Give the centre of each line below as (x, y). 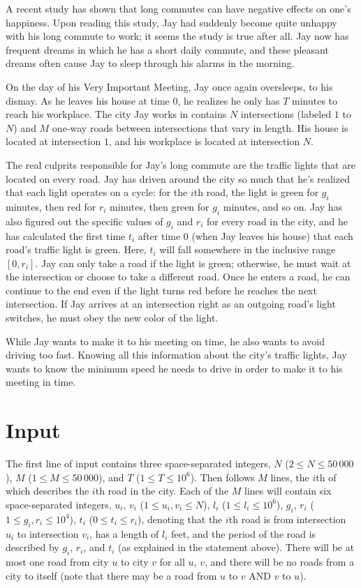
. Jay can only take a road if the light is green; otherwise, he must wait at (193, 263)
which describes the (47, 491)
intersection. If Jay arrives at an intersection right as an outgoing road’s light (171, 304)
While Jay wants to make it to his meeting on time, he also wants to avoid (165, 341)
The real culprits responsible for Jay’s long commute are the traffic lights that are (180, 164)
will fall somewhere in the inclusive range (248, 249)
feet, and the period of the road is (244, 533)
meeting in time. (41, 382)
